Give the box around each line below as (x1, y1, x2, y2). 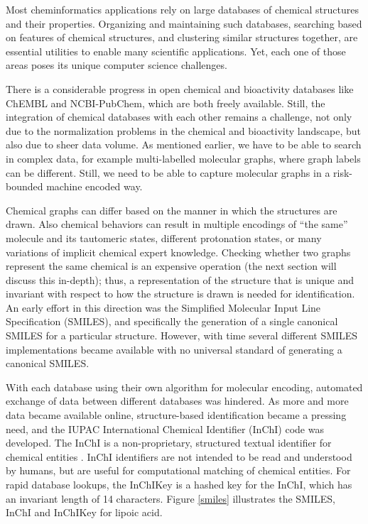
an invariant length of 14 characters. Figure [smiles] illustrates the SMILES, (6, 491, 335, 506)
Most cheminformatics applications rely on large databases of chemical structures (6, 2, 359, 16)
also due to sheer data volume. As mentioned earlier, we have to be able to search (6, 137, 362, 152)
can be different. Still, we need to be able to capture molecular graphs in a (6, 165, 330, 180)
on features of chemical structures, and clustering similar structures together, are (6, 30, 358, 45)
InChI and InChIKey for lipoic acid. (6, 505, 163, 520)
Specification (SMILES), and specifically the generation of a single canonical (6, 314, 338, 329)
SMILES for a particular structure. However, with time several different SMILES (6, 328, 358, 343)
